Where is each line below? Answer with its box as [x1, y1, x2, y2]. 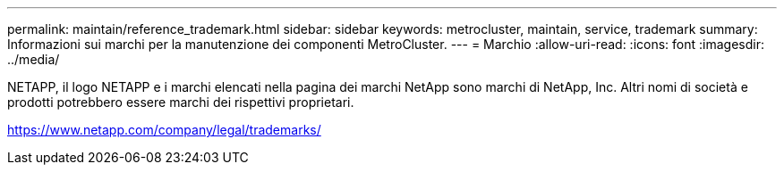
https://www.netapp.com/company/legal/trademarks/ [7, 122, 321, 137]
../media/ [7, 52, 60, 67]
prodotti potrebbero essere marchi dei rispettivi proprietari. [7, 94, 354, 110]
